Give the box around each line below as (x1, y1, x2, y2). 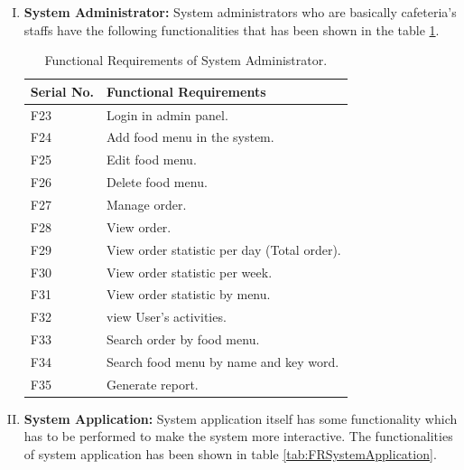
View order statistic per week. (107, 262, 273, 281)
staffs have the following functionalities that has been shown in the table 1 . (23, 20, 440, 39)
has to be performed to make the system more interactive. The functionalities (23, 427, 453, 446)
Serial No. (30, 81, 94, 100)
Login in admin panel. (107, 105, 228, 124)
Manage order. (107, 195, 187, 213)
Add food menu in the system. (107, 127, 274, 146)
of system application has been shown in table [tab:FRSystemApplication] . (23, 445, 437, 464)
